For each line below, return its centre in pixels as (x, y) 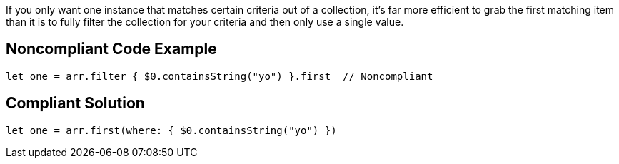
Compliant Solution (75, 103)
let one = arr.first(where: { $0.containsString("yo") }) (171, 130)
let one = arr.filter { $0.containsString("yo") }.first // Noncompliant (220, 76)
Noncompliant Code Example (111, 49)
